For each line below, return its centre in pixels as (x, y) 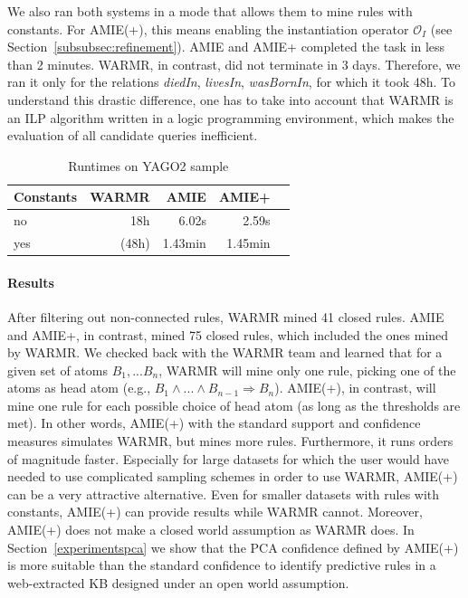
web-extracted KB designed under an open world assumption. (178, 582)
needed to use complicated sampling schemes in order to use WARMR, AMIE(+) (233, 476)
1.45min (248, 243)
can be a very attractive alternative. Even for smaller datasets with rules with (224, 494)
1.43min (184, 243)
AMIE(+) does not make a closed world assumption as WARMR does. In (211, 530)
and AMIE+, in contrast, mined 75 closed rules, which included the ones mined (228, 334)
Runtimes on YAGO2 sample (148, 165)
